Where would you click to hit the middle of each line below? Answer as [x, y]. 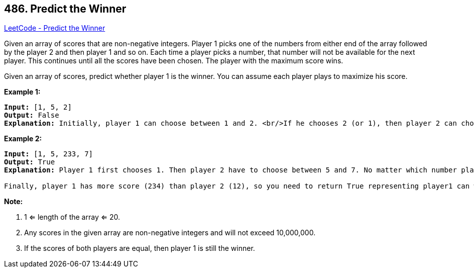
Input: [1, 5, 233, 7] [49, 154]
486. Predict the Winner [65, 9]
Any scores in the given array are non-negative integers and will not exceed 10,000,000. [170, 233]
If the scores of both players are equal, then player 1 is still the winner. [140, 248]
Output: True [30, 162]
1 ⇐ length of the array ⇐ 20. [72, 217]
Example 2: [23, 139]
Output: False [32, 115]
